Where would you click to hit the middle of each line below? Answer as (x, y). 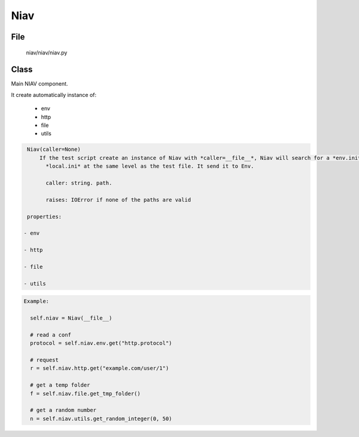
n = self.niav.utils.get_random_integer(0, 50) (101, 418)
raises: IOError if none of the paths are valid (118, 200)
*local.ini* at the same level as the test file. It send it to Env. (150, 166)
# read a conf (51, 335)
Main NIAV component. (39, 84)
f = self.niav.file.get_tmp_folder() (85, 393)
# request (45, 360)
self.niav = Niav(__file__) (71, 318)
